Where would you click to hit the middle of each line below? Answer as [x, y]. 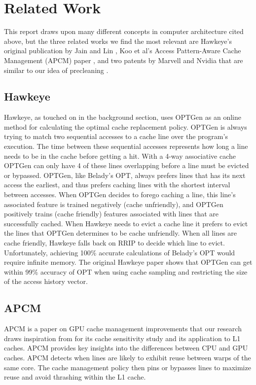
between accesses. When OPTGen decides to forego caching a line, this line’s [120, 194]
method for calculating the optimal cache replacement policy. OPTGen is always [126, 126]
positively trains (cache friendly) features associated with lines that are [111, 214]
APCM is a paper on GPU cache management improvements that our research [123, 329]
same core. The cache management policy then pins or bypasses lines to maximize [128, 367]
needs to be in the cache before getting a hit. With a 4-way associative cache [120, 156]
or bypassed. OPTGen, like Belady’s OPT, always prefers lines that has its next [125, 175]
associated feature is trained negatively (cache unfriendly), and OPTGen [114, 204]
